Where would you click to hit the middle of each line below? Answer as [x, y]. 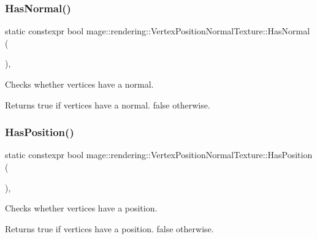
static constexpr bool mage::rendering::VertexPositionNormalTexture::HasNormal [158, 31]
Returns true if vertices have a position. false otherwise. [109, 228]
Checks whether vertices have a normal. [79, 84]
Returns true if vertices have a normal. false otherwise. [108, 104]
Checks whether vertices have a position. [81, 208]
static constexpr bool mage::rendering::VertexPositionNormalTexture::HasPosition [159, 155]
